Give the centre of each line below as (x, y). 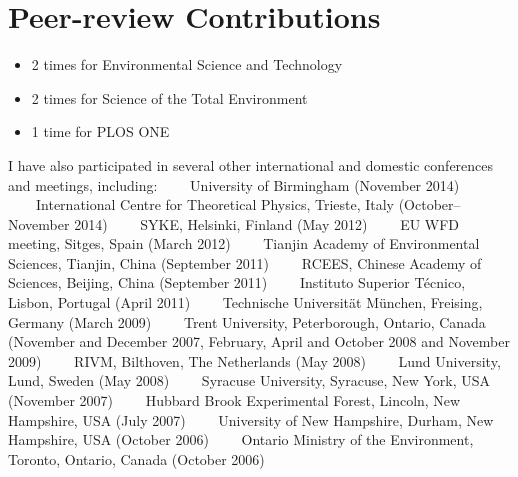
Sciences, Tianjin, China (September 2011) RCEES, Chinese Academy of (245, 262)
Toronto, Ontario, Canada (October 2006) (136, 458)
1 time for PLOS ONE (100, 131)
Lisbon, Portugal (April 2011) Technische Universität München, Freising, (245, 302)
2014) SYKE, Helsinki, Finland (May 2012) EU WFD (267, 223)
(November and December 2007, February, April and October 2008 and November (259, 341)
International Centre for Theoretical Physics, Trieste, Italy (215, 204)
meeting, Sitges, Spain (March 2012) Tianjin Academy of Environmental (244, 243)
